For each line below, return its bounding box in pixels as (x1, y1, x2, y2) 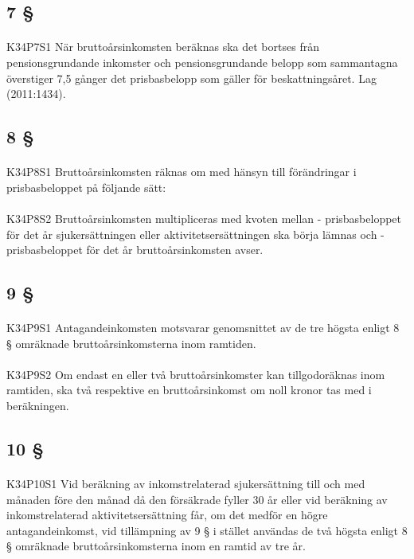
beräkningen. (6, 397, 69, 414)
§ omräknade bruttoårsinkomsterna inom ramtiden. (6, 334, 256, 351)
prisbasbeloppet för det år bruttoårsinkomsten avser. (6, 241, 264, 258)
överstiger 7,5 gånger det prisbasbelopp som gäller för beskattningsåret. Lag (6, 69, 377, 86)
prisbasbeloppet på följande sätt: (6, 178, 166, 195)
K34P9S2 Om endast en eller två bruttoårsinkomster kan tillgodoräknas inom (6, 365, 385, 382)
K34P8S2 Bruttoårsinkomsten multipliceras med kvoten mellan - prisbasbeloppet (6, 209, 402, 226)
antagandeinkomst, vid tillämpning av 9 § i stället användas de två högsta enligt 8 (6, 522, 408, 538)
